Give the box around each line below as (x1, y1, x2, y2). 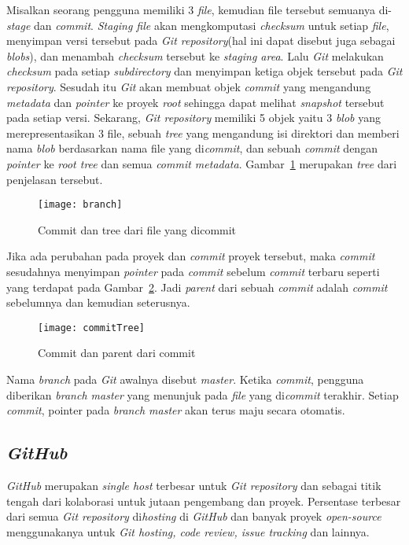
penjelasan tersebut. (6, 171, 103, 187)
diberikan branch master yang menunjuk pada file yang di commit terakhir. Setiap (6, 386, 399, 403)
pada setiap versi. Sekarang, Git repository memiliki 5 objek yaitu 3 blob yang (6, 109, 381, 126)
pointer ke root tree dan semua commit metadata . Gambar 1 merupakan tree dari (6, 155, 397, 171)
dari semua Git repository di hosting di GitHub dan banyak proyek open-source (6, 508, 381, 525)
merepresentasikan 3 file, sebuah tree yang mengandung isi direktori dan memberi (6, 124, 400, 141)
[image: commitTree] (38, 322, 146, 333)
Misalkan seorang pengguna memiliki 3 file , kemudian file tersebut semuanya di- (6, 2, 392, 17)
